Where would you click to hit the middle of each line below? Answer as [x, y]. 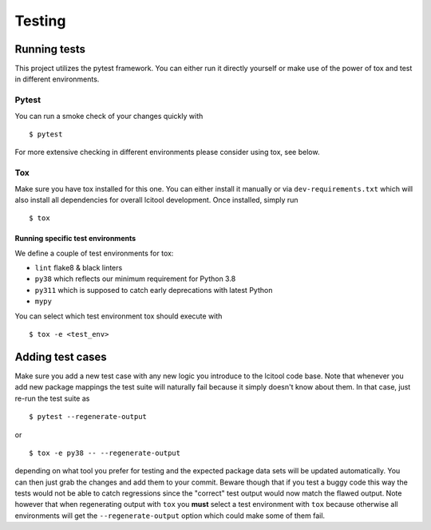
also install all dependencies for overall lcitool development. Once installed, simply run [156, 200]
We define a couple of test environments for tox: [94, 253]
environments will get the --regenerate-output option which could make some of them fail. [170, 516]
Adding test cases [61, 356]
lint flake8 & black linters [79, 268]
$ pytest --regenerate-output [88, 417]
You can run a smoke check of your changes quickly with [109, 116]
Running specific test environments [75, 239]
